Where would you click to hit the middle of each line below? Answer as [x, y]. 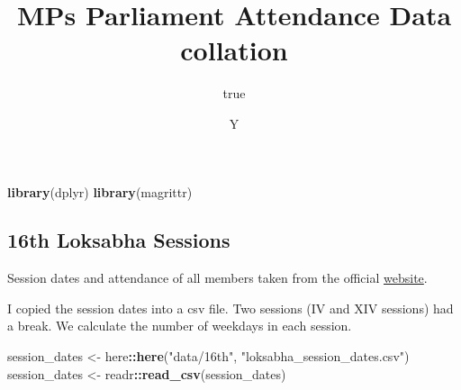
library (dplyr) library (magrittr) [100, 191]
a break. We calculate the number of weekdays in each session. [180, 326]
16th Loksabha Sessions [119, 240]
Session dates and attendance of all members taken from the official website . [217, 278]
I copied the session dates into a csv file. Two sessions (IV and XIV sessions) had [230, 308]
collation [234, 50]
